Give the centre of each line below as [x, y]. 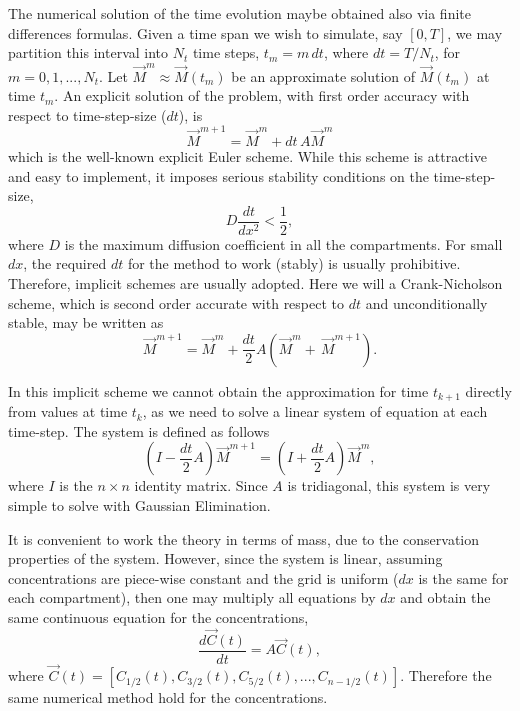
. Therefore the [446, 675]
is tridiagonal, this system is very [389, 485]
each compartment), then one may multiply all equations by [192, 597]
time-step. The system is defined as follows [139, 430]
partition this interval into [88, 52]
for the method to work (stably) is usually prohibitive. [294, 263]
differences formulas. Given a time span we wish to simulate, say [205, 32]
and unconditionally [426, 302]
